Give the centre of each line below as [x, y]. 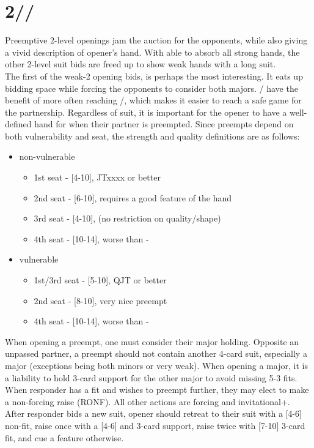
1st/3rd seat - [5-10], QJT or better [100, 280]
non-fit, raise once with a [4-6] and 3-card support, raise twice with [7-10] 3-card [155, 425]
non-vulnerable [47, 156]
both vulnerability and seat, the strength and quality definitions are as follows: [152, 136]
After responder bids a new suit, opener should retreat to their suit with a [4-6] [154, 413]
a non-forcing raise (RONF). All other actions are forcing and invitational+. [148, 401]
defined [18, 124]
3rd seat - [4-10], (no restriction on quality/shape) [127, 218]
